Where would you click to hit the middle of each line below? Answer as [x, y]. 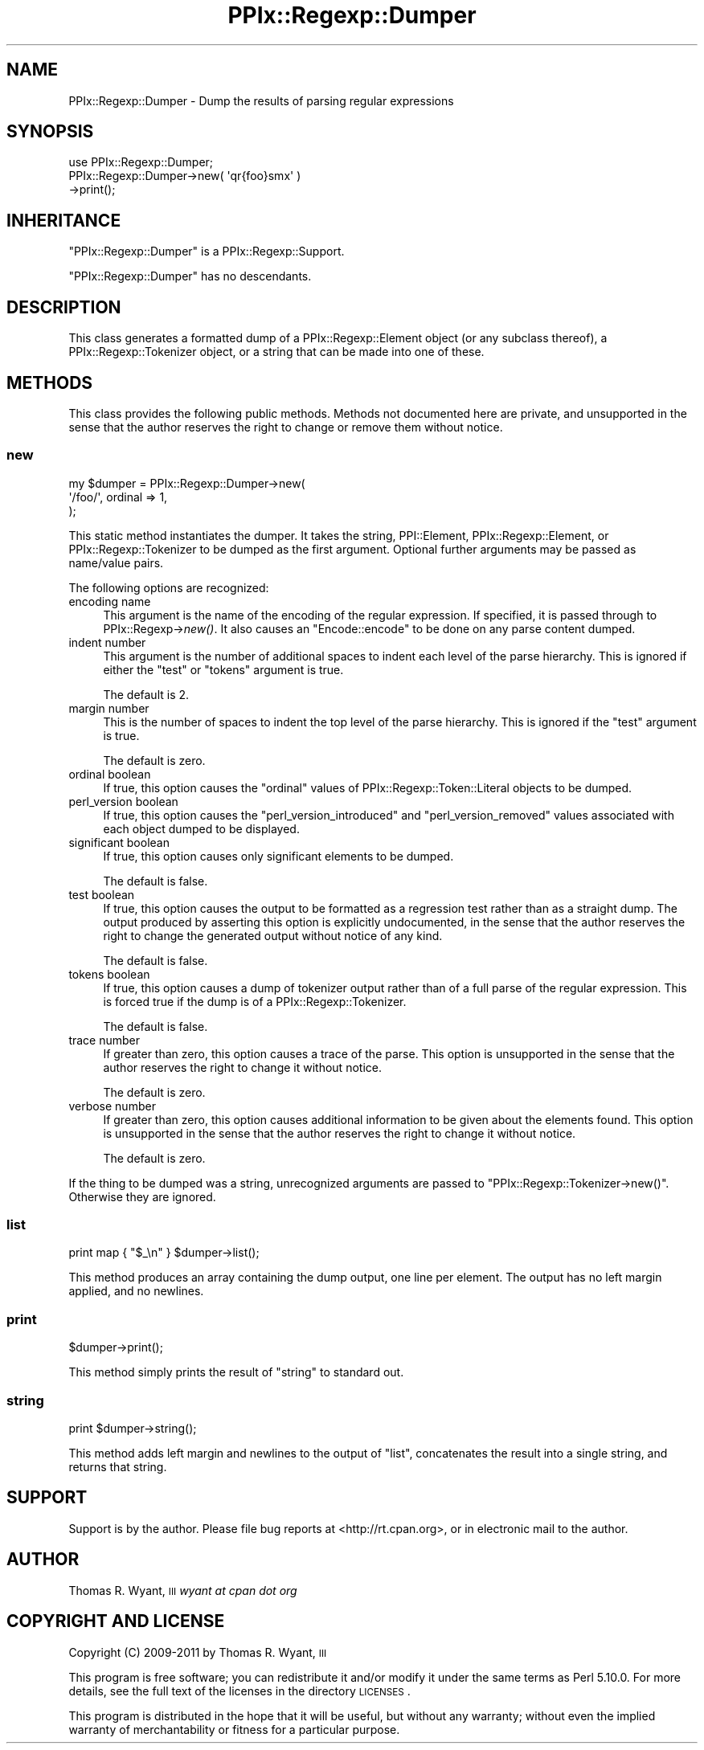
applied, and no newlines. [136, 1291]
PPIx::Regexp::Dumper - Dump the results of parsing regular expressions [261, 100]
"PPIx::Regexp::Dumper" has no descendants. [190, 276]
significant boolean [119, 842]
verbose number [112, 1106]
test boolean [102, 894]
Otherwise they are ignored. [142, 1196]
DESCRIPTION [64, 307]
